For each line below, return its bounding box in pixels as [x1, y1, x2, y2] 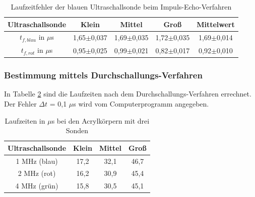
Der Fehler [4, 98, 37, 109]
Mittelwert [197, 19, 235, 29]
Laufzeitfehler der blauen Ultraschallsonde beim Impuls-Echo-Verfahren [11, 2, 232, 12]
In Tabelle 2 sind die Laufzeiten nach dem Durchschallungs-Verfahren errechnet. [4, 88, 251, 99]
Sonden [66, 125, 89, 136]
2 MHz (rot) [18, 168, 56, 178]
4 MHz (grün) [15, 180, 58, 191]
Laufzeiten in [5, 115, 45, 126]
